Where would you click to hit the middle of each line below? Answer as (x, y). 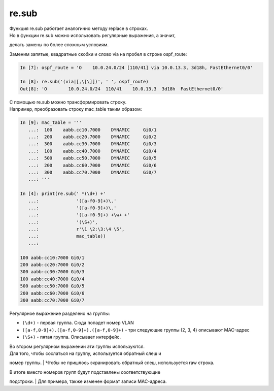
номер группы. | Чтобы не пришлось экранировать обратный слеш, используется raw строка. (112, 363)
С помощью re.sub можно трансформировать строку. (68, 102)
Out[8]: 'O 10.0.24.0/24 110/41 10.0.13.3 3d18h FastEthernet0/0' (122, 89)
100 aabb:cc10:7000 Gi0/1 (52, 257)
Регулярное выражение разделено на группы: (60, 313)
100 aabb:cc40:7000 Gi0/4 (52, 279)
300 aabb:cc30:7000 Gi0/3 (52, 272)
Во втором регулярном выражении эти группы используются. (77, 346)
